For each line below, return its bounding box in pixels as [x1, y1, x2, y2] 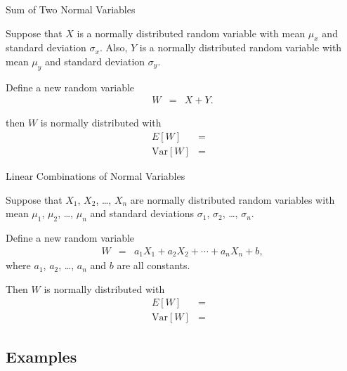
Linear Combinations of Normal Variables [6, 169, 185, 183]
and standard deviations [90, 206, 195, 221]
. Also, [99, 40, 128, 55]
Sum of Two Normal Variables [6, 2, 136, 16]
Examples [6, 345, 77, 367]
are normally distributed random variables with [130, 192, 335, 207]
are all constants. [117, 258, 190, 273]
